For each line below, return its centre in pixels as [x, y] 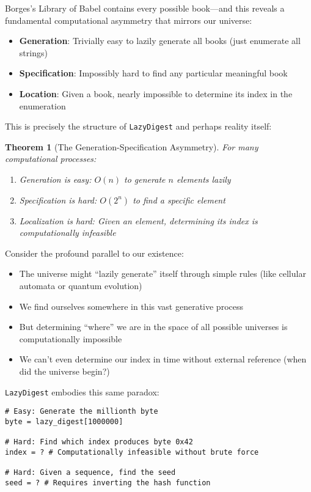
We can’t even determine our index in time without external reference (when [163, 359]
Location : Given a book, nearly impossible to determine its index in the [156, 93]
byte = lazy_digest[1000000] [64, 421]
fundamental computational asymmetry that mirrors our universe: [129, 20]
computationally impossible [71, 338]
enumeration [42, 105]
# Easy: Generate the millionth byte [82, 412]
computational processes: [51, 159]
